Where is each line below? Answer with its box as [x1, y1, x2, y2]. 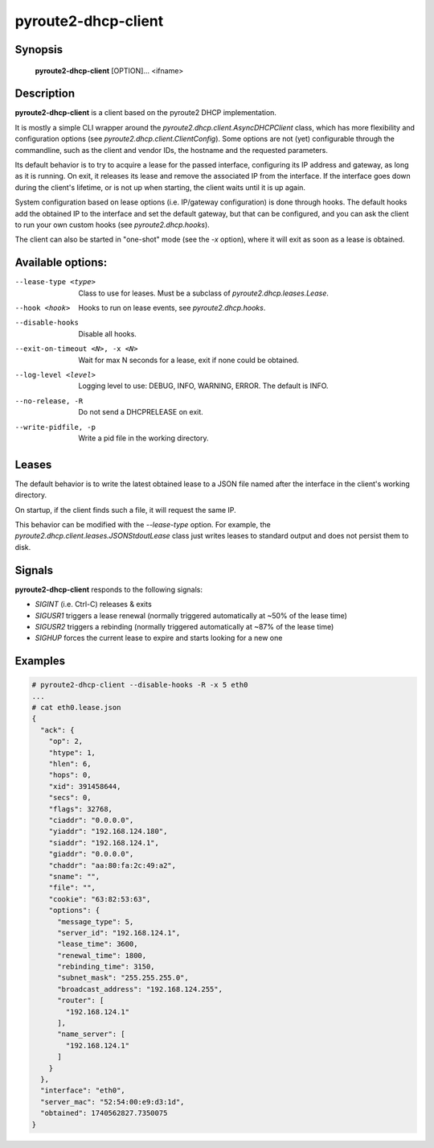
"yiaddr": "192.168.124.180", [48, 827, 168, 836]
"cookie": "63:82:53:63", [48, 894, 151, 903]
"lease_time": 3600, [57, 939, 138, 949]
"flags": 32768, [48, 804, 113, 813]
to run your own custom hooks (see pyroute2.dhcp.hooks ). [14, 220, 211, 229]
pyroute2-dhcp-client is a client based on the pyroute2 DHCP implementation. [14, 108, 277, 118]
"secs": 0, [48, 793, 92, 803]
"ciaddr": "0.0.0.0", [48, 816, 134, 824]
